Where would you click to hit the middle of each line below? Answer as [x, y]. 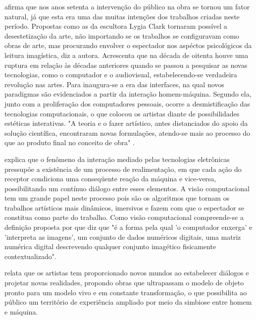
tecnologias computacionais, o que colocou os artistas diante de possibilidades [122, 113]
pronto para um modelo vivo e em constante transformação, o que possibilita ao [126, 292]
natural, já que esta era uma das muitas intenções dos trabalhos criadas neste [122, 16]
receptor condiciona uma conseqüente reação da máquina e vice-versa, [110, 179]
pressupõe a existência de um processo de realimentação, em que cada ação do [123, 169]
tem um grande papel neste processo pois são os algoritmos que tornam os [117, 198]
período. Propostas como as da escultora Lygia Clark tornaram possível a [116, 26]
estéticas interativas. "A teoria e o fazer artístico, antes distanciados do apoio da [126, 123]
